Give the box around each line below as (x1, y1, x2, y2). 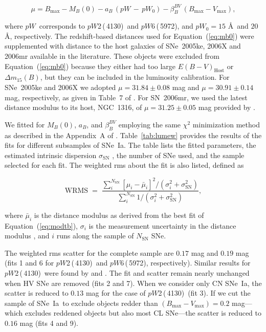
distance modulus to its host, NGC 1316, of (5, 102, 142, 113)
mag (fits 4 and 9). (19, 318, 78, 328)
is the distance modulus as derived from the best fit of (34, 209, 204, 220)
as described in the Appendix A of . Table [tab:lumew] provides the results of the (5, 129, 262, 140)
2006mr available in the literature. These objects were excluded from (5, 51, 219, 61)
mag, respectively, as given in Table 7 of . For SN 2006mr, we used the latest (5, 92, 248, 102)
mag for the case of (85, 287, 146, 298)
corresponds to (39, 20, 85, 31)
